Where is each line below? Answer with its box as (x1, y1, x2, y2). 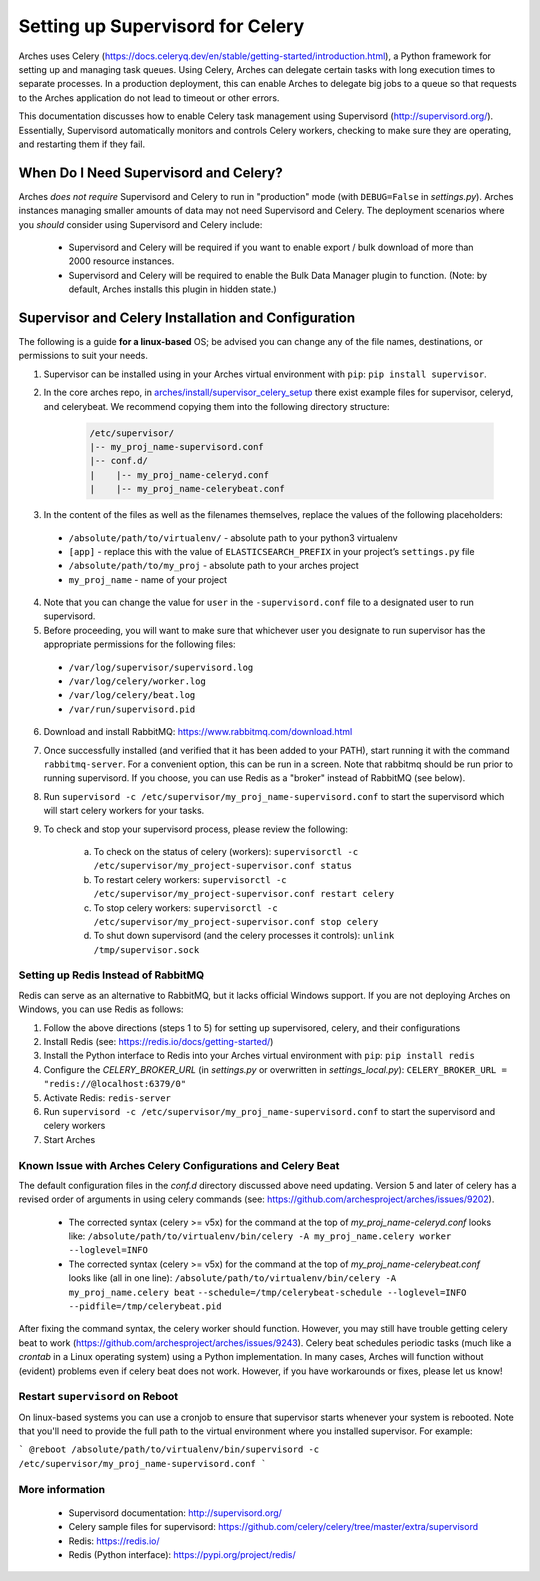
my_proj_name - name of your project (68, 573, 228, 585)
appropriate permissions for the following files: (43, 638, 236, 650)
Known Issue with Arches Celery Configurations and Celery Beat (18, 1158, 340, 1172)
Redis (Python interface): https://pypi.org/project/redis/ (68, 1549, 297, 1560)
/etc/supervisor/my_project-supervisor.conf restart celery (93, 888, 395, 900)
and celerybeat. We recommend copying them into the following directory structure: (43, 400, 390, 412)
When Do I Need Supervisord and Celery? (18, 164, 284, 181)
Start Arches (43, 1133, 96, 1145)
